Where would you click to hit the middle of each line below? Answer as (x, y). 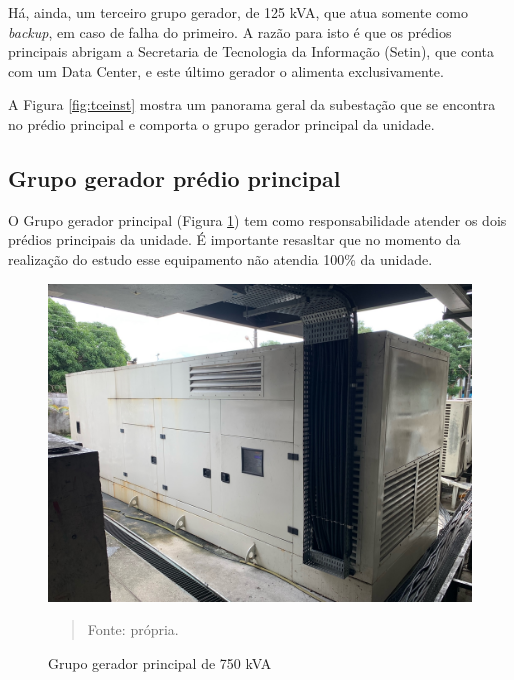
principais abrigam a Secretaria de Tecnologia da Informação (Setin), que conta (251, 51)
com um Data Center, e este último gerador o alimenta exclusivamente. (226, 70)
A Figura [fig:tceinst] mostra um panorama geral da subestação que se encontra (252, 104)
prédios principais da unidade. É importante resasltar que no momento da (234, 239)
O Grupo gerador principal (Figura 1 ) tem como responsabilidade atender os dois (257, 219)
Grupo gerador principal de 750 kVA (160, 662)
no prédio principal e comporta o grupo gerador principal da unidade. (221, 123)
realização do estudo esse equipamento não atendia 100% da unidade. (220, 258)
